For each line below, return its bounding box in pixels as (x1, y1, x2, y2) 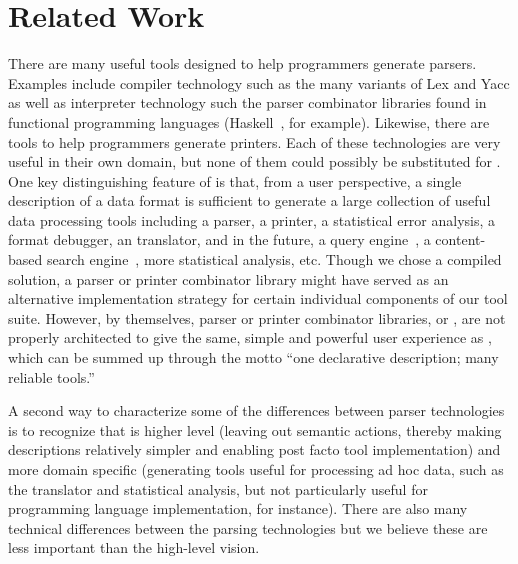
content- (435, 229, 486, 250)
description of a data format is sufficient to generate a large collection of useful (8, 190, 491, 211)
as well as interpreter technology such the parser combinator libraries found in (8, 92, 487, 113)
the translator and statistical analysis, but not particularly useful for (8, 478, 428, 499)
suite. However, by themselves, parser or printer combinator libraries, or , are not (8, 307, 506, 328)
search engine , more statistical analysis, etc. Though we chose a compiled (46, 249, 502, 270)
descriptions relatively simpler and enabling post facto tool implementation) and (8, 439, 501, 460)
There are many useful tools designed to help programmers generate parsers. (8, 53, 477, 74)
